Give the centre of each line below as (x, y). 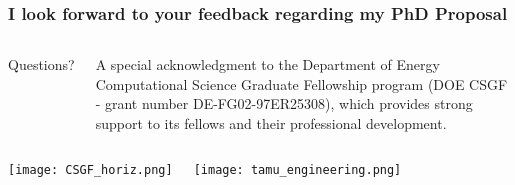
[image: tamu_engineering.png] (297, 169)
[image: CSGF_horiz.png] (90, 169)
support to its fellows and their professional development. (271, 123)
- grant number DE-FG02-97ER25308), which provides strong (284, 103)
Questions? (41, 64)
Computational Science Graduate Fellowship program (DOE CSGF (301, 83)
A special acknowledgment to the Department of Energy (267, 64)
